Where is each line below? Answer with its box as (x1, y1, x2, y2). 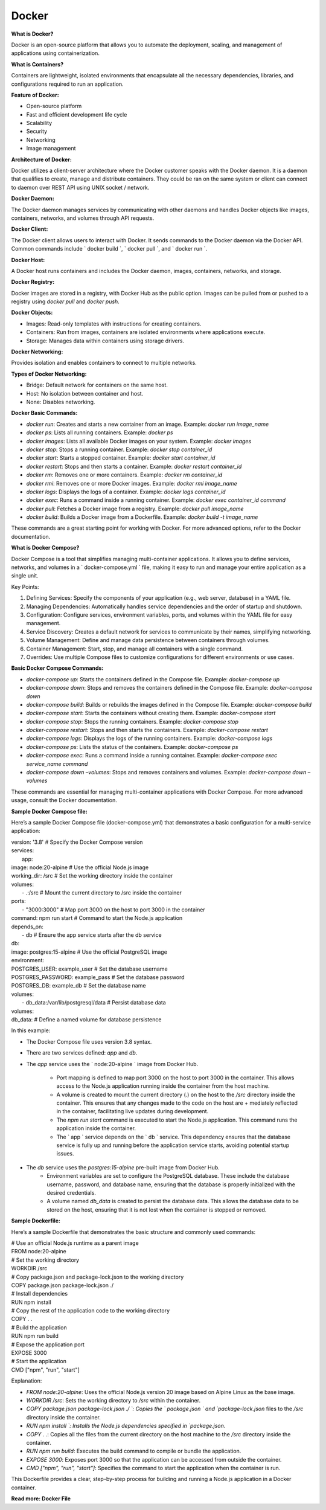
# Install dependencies (11, 1290, 68, 1297)
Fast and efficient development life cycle (26, 111, 127, 118)
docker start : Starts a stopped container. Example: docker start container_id (26, 454, 216, 461)
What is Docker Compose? (11, 544, 80, 551)
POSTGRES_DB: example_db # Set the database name (11, 982, 146, 989)
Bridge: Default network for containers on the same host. (26, 381, 168, 389)
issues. (56, 1150, 75, 1157)
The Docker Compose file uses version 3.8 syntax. (26, 1038, 152, 1045)
